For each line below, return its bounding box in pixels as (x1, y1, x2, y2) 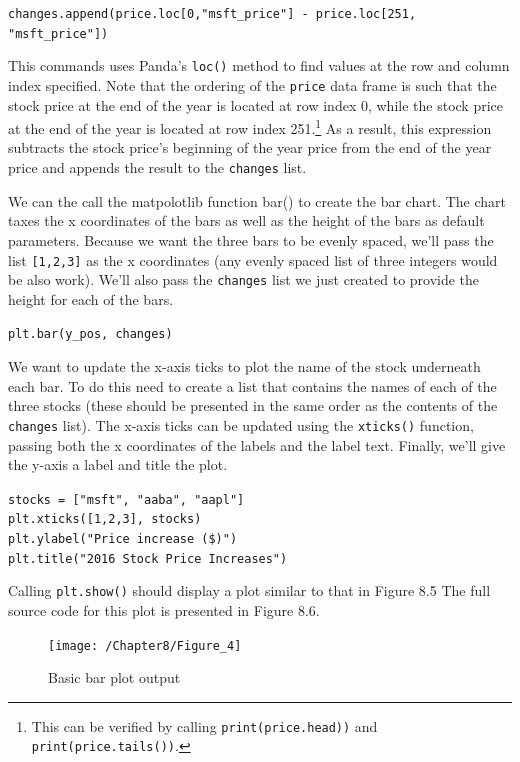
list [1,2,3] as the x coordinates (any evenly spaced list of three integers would (8, 249, 498, 270)
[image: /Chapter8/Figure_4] (48, 638, 242, 653)
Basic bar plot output (48, 667, 181, 688)
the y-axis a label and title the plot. (8, 454, 228, 475)
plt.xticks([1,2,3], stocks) (8, 512, 202, 527)
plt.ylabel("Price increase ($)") (8, 532, 238, 546)
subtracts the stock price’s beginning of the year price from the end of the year (8, 137, 492, 158)
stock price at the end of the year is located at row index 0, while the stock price (8, 94, 503, 115)
